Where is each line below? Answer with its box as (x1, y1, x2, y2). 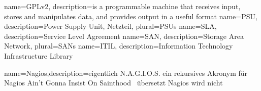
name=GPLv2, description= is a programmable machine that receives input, (4, 1, 241, 11)
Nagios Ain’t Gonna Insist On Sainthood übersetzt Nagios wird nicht (4, 77, 223, 88)
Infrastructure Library (4, 50, 73, 61)
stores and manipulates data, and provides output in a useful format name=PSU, (4, 11, 257, 21)
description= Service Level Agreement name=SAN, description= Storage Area (4, 30, 244, 41)
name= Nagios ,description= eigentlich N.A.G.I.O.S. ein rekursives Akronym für (4, 67, 248, 78)
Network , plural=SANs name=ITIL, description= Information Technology (4, 40, 233, 51)
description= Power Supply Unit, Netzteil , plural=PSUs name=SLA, (4, 21, 217, 31)
